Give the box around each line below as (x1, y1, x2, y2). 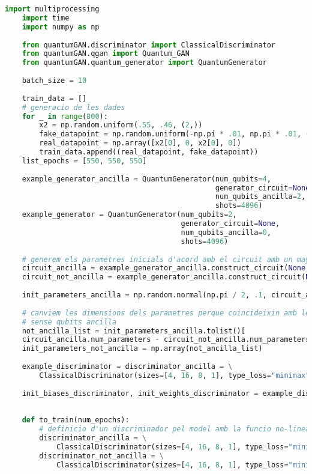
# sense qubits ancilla (22, 317, 117, 326)
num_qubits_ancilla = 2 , (215, 192, 306, 201)
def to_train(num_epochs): (22, 416, 130, 425)
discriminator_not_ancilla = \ (39, 451, 164, 460)
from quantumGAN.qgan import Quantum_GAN (22, 49, 190, 58)
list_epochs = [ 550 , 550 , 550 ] (22, 156, 147, 165)
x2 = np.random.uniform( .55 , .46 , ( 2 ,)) (39, 121, 203, 130)
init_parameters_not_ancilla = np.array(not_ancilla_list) (22, 344, 263, 353)
